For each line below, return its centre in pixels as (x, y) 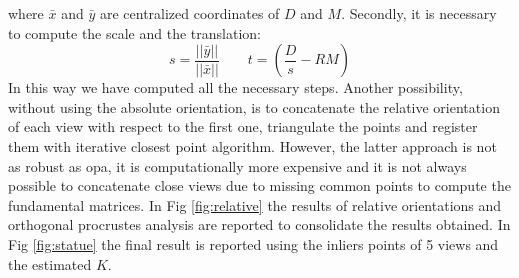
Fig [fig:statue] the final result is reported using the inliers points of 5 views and (253, 243)
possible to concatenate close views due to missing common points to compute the (259, 185)
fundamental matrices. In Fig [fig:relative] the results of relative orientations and (255, 204)
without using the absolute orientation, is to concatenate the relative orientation (254, 106)
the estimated (50, 263)
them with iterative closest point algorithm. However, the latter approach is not (252, 145)
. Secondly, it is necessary (419, 13)
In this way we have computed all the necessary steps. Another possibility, (235, 87)
